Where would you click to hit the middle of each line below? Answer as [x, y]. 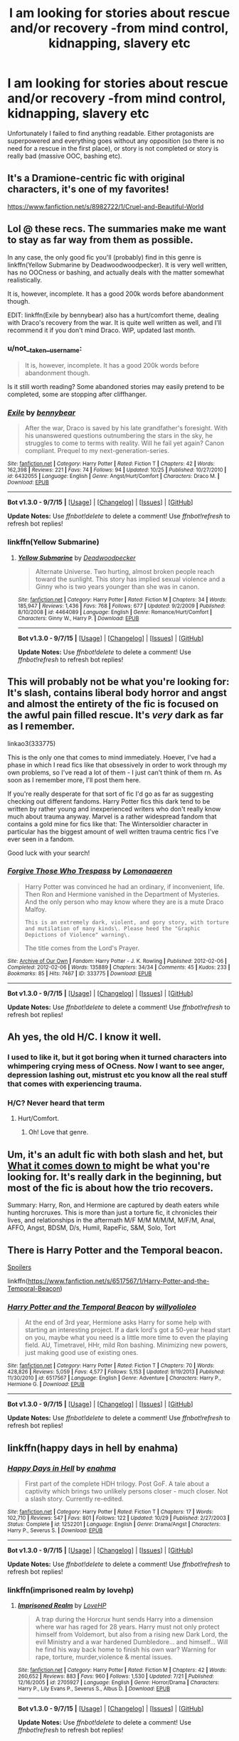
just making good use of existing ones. [81, 1353]
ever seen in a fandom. [41, 839]
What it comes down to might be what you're [109, 1165]
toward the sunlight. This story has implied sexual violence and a [130, 579]
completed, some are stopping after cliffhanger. [77, 394]
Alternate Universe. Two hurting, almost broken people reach [125, 571]
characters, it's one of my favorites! [88, 190]
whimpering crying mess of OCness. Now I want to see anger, [116, 1066]
